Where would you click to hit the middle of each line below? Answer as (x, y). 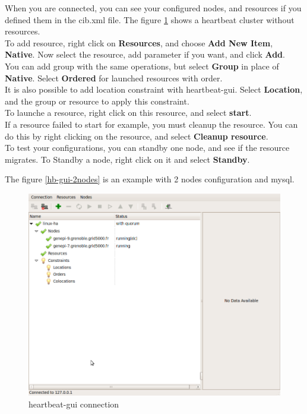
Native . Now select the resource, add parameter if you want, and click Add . (145, 54)
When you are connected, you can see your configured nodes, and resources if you (153, 8)
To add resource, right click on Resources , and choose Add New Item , (139, 42)
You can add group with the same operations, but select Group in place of (142, 66)
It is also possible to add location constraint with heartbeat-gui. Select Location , (154, 89)
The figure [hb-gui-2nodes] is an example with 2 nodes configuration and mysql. (150, 179)
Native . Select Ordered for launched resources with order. (114, 78)
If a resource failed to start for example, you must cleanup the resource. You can (151, 124)
